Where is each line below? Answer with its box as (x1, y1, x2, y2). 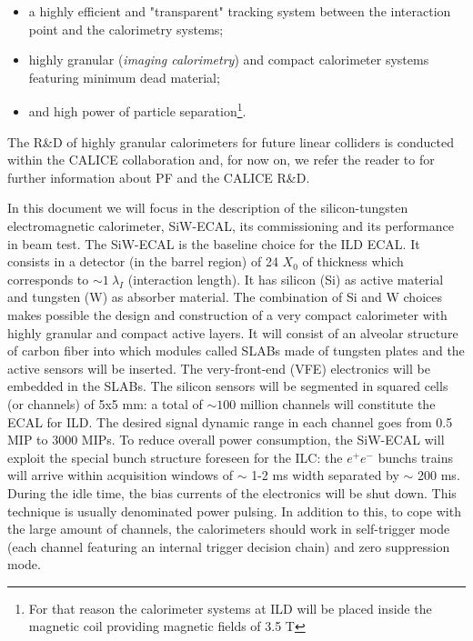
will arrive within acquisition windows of (7, 466, 233, 485)
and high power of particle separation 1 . (28, 99, 247, 121)
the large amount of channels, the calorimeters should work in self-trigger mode (7, 519, 450, 538)
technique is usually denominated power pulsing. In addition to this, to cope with (7, 501, 461, 520)
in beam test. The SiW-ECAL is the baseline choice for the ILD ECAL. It (7, 234, 420, 253)
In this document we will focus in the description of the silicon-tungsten (7, 198, 408, 217)
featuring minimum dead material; (28, 67, 220, 86)
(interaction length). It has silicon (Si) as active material (127, 269, 444, 288)
